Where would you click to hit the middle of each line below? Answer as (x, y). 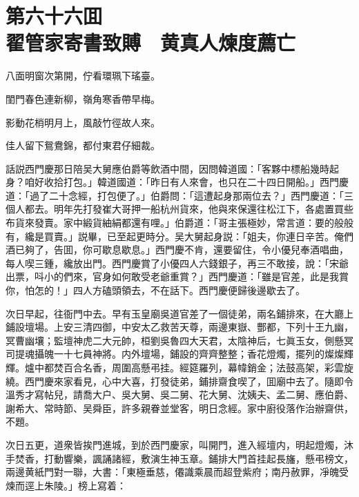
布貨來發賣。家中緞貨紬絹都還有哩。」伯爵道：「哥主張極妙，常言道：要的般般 (179, 223)
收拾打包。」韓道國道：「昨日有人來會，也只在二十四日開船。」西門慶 (196, 182)
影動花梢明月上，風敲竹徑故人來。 (83, 122)
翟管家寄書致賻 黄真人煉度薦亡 (151, 42)
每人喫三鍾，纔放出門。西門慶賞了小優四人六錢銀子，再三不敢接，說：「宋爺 (177, 263)
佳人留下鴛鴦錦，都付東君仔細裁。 (83, 145)
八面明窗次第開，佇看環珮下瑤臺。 (83, 76)
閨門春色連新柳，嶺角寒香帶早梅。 (83, 98)
